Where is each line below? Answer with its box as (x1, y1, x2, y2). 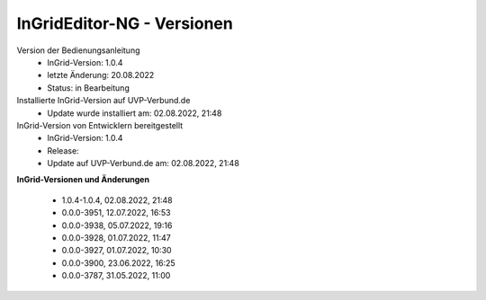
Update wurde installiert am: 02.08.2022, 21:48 (47, 108, 222, 119)
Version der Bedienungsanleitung (16, 45, 140, 56)
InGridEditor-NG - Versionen (16, 13, 233, 33)
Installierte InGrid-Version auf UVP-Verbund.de (16, 95, 191, 106)
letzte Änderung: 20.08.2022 (47, 70, 155, 81)
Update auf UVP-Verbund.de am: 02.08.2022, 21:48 (47, 158, 240, 169)
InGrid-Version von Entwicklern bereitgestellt (16, 119, 184, 130)
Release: (47, 145, 80, 156)
